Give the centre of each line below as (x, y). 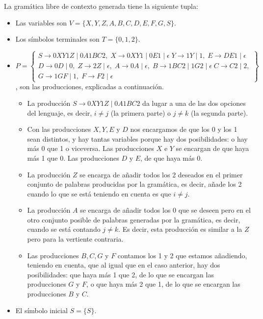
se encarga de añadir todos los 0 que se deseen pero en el (165, 210)
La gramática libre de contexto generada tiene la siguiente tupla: (101, 6)
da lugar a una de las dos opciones (194, 103)
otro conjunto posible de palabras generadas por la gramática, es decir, (134, 219)
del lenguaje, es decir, (60, 112)
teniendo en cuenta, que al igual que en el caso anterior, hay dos (124, 265)
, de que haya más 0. (171, 158)
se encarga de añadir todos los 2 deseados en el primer (161, 174)
